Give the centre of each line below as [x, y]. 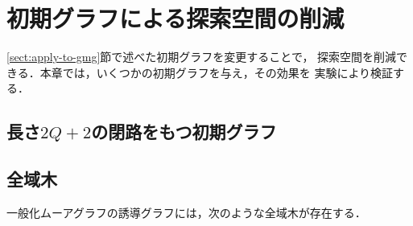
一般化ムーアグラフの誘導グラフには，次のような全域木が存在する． [186, 212]
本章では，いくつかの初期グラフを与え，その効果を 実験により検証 [217, 72]
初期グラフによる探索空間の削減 [176, 18]
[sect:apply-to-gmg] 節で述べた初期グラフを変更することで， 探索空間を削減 [202, 57]
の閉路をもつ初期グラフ [184, 131]
